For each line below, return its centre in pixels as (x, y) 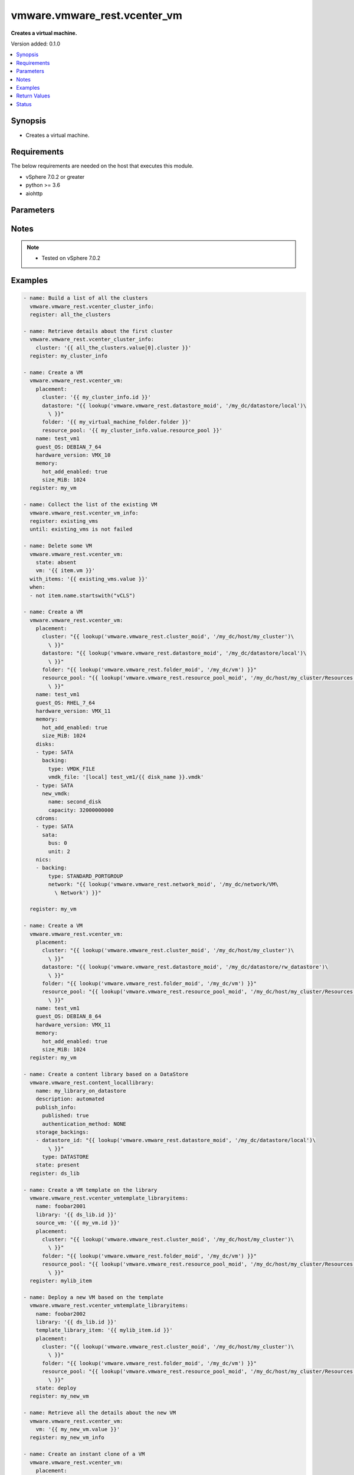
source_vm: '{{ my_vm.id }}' (78, 1223)
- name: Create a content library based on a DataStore (106, 1074)
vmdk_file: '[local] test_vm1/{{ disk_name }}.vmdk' (126, 777)
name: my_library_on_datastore (81, 1091)
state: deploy (56, 1388)
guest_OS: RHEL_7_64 (65, 703)
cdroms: (47, 818)
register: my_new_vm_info (67, 1438)
